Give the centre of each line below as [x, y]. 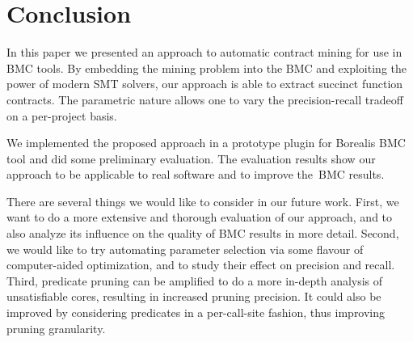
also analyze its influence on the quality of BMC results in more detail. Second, [203, 233]
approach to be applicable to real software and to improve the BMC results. [196, 174]
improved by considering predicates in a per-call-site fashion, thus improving [196, 312]
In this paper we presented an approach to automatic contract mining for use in [204, 52]
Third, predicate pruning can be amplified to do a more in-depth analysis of [195, 280]
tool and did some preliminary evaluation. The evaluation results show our [191, 158]
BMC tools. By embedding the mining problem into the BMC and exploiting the [206, 68]
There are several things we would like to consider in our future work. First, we [203, 201]
